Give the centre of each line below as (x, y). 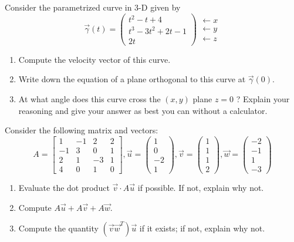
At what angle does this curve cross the (89, 98)
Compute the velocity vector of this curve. (94, 59)
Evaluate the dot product (64, 187)
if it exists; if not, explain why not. (202, 228)
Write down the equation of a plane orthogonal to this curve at (132, 79)
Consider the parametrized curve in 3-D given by (93, 7)
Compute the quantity (58, 228)
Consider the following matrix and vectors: (82, 130)
